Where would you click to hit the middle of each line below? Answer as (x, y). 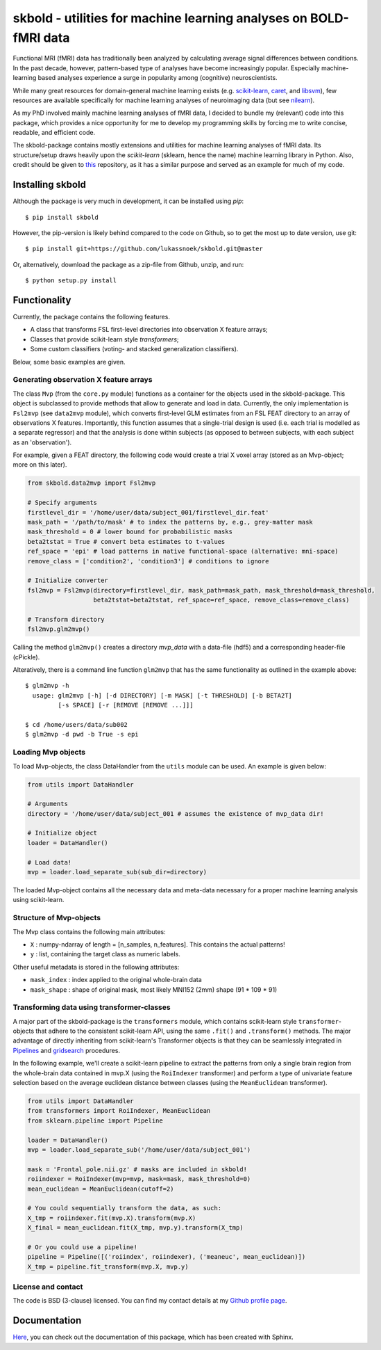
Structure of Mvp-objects (57, 918)
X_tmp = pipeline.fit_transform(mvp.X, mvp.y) (108, 1267)
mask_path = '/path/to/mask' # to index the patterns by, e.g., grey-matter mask (170, 522)
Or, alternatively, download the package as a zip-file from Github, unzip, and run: (128, 264)
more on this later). (40, 465)
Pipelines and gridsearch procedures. (67, 1050)
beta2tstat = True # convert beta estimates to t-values (126, 541)
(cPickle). (26, 657)
